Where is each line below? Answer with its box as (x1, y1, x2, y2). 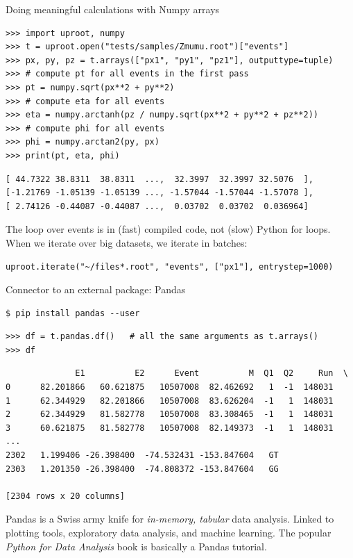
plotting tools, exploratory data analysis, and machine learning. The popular (6, 525, 332, 539)
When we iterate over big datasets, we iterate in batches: (6, 235, 248, 249)
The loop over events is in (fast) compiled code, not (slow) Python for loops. (6, 222, 331, 236)
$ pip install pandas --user (6, 308, 140, 318)
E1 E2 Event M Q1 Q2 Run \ (75, 368, 348, 379)
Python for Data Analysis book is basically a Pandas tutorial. (6, 539, 267, 553)
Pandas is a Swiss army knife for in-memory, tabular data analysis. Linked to (6, 511, 334, 526)
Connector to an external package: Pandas (6, 282, 186, 297)
